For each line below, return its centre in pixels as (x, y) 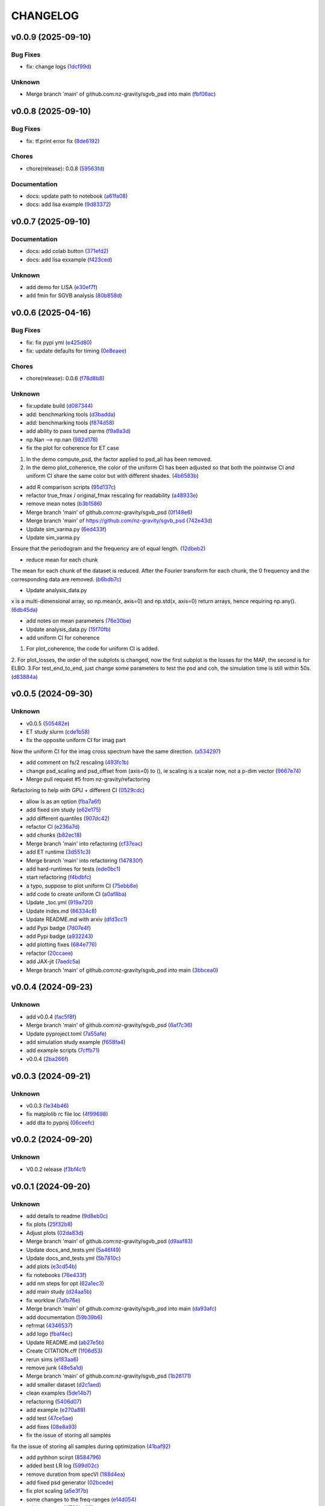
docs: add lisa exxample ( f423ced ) (69, 260)
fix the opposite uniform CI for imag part (76, 740)
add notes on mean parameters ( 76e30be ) (79, 621)
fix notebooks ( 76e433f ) (57, 1275)
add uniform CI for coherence (63, 637)
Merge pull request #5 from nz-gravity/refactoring (88, 780)
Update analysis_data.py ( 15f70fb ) (69, 629)
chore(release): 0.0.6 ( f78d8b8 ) (65, 378)
